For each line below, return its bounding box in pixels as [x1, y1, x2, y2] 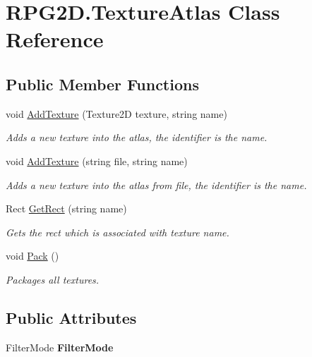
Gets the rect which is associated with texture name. [6, 224, 229, 239]
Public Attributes [6, 306, 137, 328]
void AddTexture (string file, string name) [6, 153, 188, 168]
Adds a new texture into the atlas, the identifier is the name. [6, 130, 268, 145]
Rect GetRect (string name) [6, 201, 127, 216]
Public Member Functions [6, 73, 199, 95]
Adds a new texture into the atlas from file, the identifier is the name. [6, 177, 307, 192]
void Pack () [6, 248, 59, 263]
